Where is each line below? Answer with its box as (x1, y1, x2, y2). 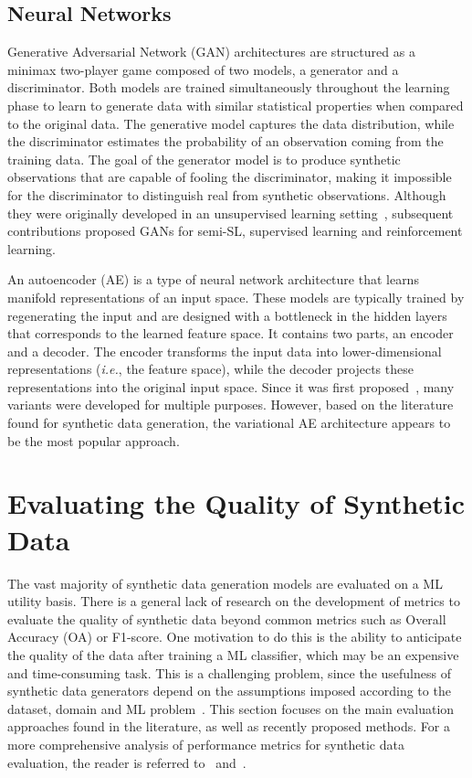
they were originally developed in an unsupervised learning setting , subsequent (7, 203, 454, 222)
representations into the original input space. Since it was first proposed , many (7, 377, 455, 396)
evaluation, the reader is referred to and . (7, 752, 246, 772)
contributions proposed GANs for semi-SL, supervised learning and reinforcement (7, 221, 463, 240)
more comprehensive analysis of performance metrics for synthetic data (7, 734, 404, 753)
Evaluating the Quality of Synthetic (7, 485, 465, 522)
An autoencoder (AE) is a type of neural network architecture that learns (7, 270, 419, 289)
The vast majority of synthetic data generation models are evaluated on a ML (7, 573, 443, 592)
